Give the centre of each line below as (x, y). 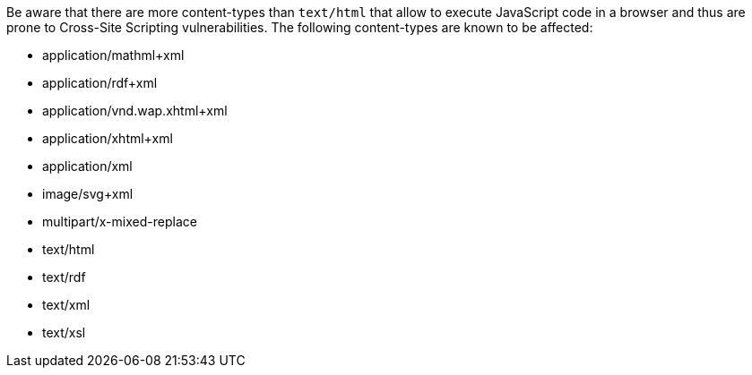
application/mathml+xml (113, 55)
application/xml (87, 166)
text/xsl (64, 332)
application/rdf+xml (100, 83)
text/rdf (64, 277)
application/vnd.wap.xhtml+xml (135, 111)
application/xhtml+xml (108, 138)
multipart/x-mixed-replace (120, 222)
